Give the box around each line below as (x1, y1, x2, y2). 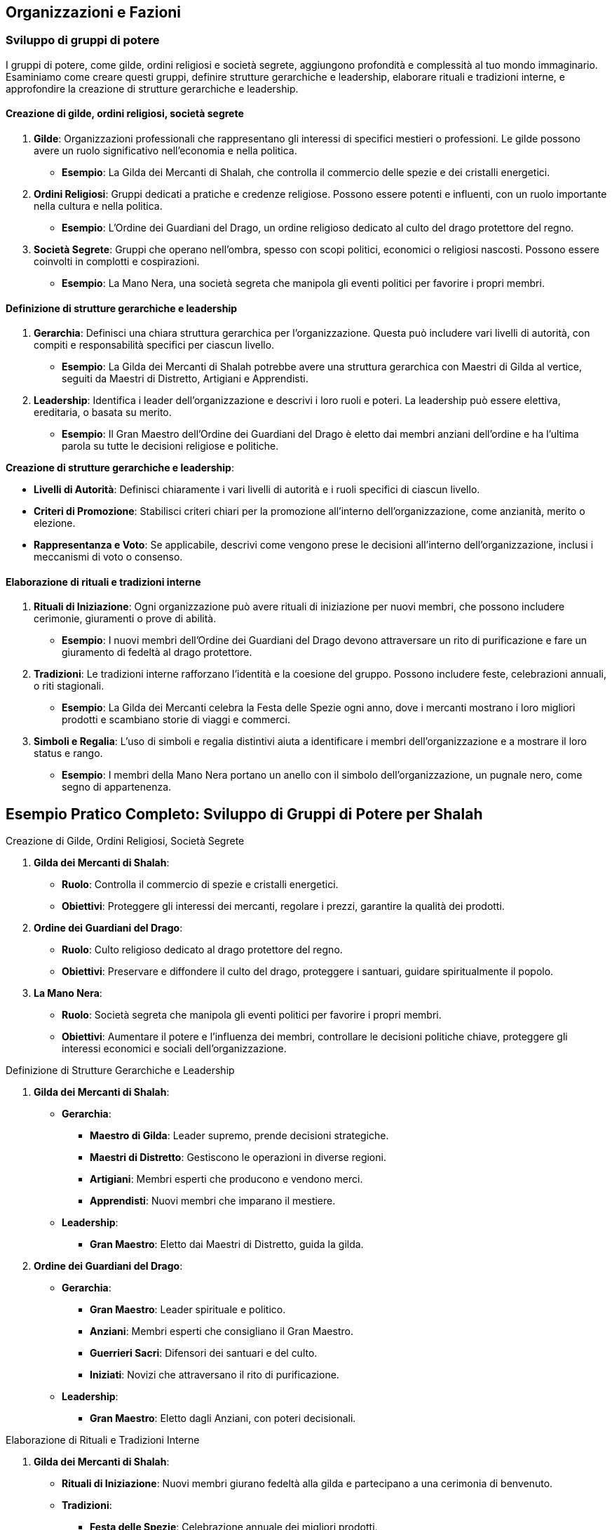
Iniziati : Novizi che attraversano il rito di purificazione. (90, 1369, 339, 1381)
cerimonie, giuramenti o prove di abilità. (34, 612, 217, 625)
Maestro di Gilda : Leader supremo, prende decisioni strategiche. (90, 1129, 389, 1142)
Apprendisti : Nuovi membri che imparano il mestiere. (90, 1195, 336, 1207)
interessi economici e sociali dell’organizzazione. (62, 1042, 287, 1055)
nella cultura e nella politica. (34, 200, 163, 213)
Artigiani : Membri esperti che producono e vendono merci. (90, 1173, 363, 1186)
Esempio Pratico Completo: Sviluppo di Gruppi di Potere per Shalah (6, 805, 483, 823)
